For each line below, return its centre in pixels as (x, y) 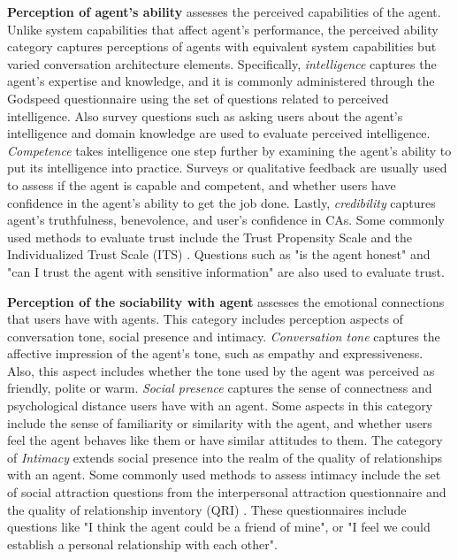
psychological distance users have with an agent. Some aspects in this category (220, 406)
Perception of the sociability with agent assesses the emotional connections (226, 301)
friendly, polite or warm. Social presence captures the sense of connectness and (220, 388)
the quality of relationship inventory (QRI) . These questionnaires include (207, 509)
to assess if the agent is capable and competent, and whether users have (202, 184)
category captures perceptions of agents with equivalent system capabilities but (222, 46)
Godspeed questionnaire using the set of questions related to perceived (198, 98)
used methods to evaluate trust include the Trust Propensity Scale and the (210, 237)
